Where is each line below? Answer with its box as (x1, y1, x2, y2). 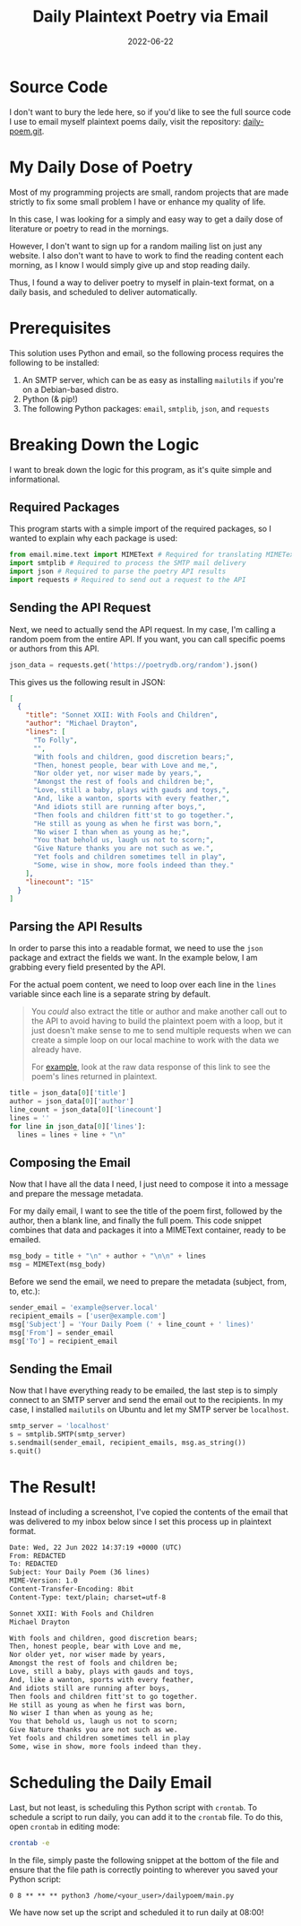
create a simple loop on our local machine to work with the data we (30, 1034, 279, 1046)
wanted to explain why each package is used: (9, 533, 178, 544)
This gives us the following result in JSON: (9, 676, 166, 687)
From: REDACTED (9, 1551, 66, 1560)
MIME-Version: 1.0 (9, 1576, 78, 1585)
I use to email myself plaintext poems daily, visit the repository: (9, 116, 242, 126)
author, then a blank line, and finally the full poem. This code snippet (9, 1216, 262, 1226)
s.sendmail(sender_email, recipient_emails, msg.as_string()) (9, 1438, 246, 1447)
